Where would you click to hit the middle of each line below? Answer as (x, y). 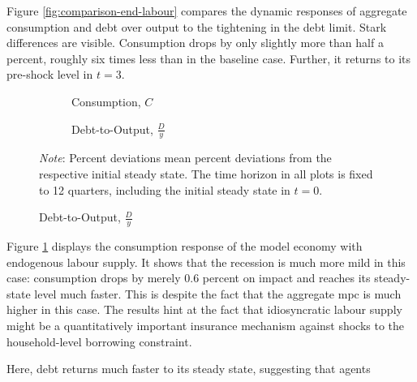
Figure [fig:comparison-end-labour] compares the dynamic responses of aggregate (207, 11)
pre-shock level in (50, 74)
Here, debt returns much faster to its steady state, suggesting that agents (189, 369)
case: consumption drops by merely (94, 278)
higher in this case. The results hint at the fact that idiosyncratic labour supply (204, 309)
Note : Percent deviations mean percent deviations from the (185, 158)
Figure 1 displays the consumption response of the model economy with (185, 246)
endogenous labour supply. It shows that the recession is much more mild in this (206, 262)
